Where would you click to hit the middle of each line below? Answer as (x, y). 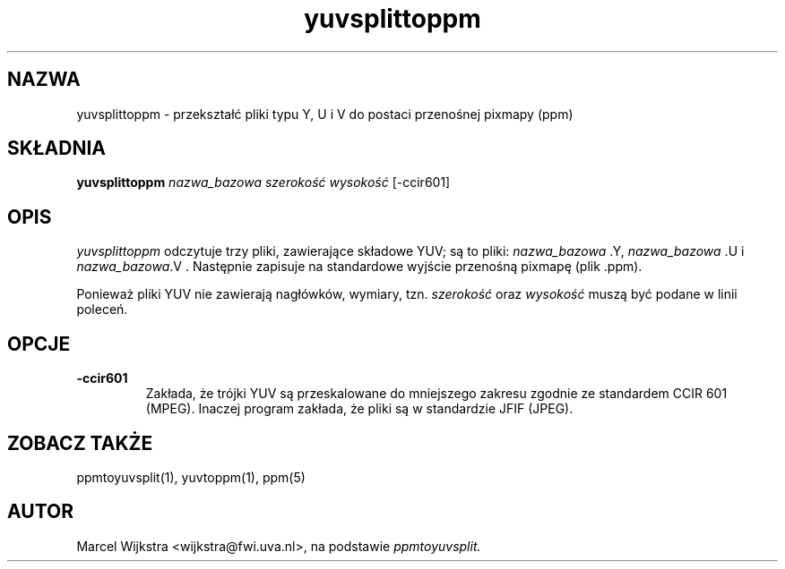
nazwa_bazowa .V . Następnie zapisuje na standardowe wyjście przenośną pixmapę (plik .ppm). (359, 267)
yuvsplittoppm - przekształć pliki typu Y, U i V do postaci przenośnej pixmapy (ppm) (325, 114)
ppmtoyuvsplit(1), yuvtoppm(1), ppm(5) (191, 477)
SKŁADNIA (56, 149)
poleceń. (102, 310)
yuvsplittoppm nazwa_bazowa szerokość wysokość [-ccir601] (263, 183)
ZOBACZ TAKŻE (80, 443)
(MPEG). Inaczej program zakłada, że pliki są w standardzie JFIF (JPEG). (359, 409)
